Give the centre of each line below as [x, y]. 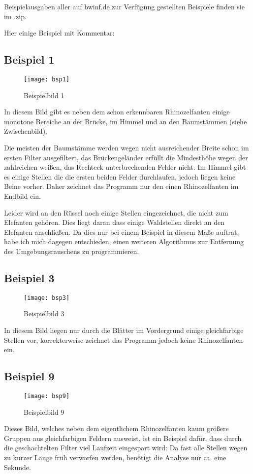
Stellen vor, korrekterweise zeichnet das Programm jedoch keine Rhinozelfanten [124, 340]
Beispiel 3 [29, 277]
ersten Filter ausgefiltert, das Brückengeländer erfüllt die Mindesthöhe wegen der [126, 157]
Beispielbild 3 [44, 313]
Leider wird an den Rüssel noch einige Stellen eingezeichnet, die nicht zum [116, 212]
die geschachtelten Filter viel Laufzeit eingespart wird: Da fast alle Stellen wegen [126, 448]
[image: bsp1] [47, 79]
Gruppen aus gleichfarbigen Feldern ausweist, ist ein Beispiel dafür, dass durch [123, 438]
